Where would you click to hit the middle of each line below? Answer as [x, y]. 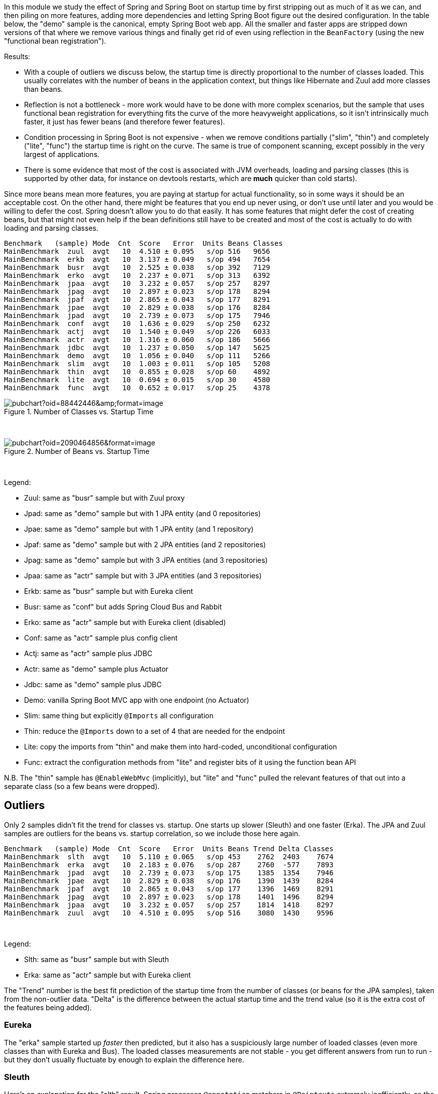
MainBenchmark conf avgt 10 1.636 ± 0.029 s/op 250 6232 [137, 324]
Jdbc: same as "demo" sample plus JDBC [93, 684]
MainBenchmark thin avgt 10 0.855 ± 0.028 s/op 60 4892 [137, 372]
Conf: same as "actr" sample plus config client [101, 638]
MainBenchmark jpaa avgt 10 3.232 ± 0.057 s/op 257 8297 [137, 283]
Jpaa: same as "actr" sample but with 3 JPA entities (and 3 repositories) [143, 576]
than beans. [44, 89]
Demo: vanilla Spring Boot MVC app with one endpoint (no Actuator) [137, 700]
